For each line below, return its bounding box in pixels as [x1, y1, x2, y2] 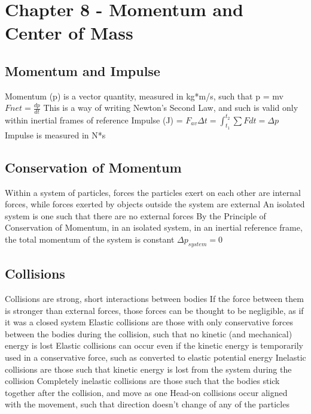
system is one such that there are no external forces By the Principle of [5, 209, 266, 222]
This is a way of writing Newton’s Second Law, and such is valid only [43, 101, 298, 114]
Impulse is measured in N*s [5, 128, 106, 141]
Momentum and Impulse [5, 61, 160, 80]
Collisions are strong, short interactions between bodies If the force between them [5, 292, 304, 305]
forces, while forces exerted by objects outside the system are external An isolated [5, 198, 305, 210]
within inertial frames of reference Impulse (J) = [5, 113, 183, 126]
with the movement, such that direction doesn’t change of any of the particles [5, 398, 289, 410]
